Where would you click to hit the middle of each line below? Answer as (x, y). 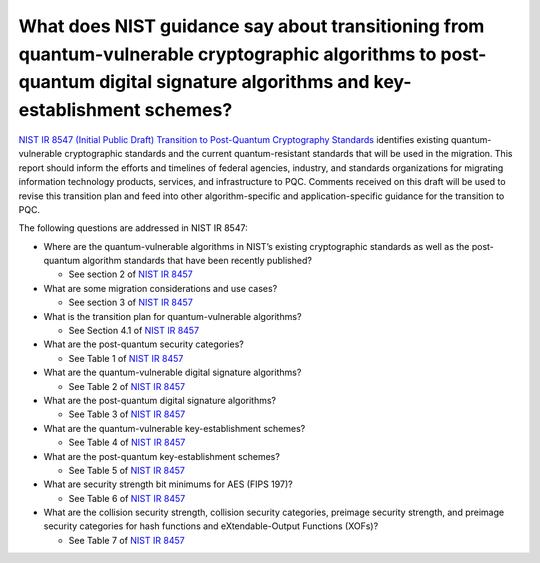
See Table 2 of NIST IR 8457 (127, 386)
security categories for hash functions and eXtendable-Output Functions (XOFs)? (211, 526)
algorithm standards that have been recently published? (197, 261)
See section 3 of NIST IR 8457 (131, 302)
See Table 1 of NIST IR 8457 (126, 358)
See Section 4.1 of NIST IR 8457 (134, 331)
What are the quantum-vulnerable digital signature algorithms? (172, 372)
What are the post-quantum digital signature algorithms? (160, 400)
